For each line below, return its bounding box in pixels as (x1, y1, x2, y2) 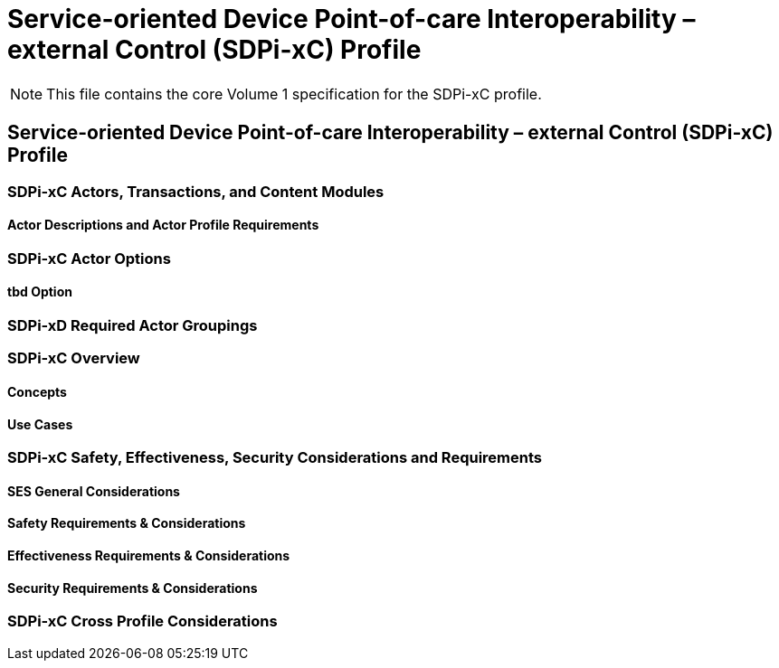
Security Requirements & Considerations (7, 579, 258, 596)
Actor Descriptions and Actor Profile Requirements (7, 217, 319, 233)
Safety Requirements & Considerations (7, 515, 246, 532)
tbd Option (7, 284, 72, 300)
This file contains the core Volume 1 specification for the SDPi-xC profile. (46, 84, 542, 103)
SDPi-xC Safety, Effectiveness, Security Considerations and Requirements (7, 448, 542, 467)
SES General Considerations (7, 483, 180, 499)
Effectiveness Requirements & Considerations (7, 548, 290, 564)
